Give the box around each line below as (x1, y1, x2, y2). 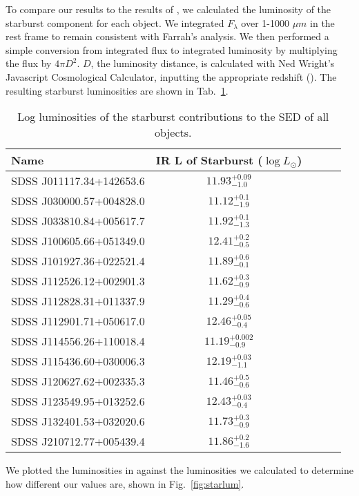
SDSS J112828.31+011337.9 (11, 293, 145, 309)
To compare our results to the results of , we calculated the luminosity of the (6, 2, 331, 16)
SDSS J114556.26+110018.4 (11, 333, 145, 350)
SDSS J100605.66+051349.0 (11, 233, 145, 249)
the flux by (6, 56, 52, 70)
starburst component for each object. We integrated (6, 15, 224, 30)
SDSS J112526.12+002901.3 (11, 273, 145, 289)
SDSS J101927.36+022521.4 (11, 253, 145, 269)
